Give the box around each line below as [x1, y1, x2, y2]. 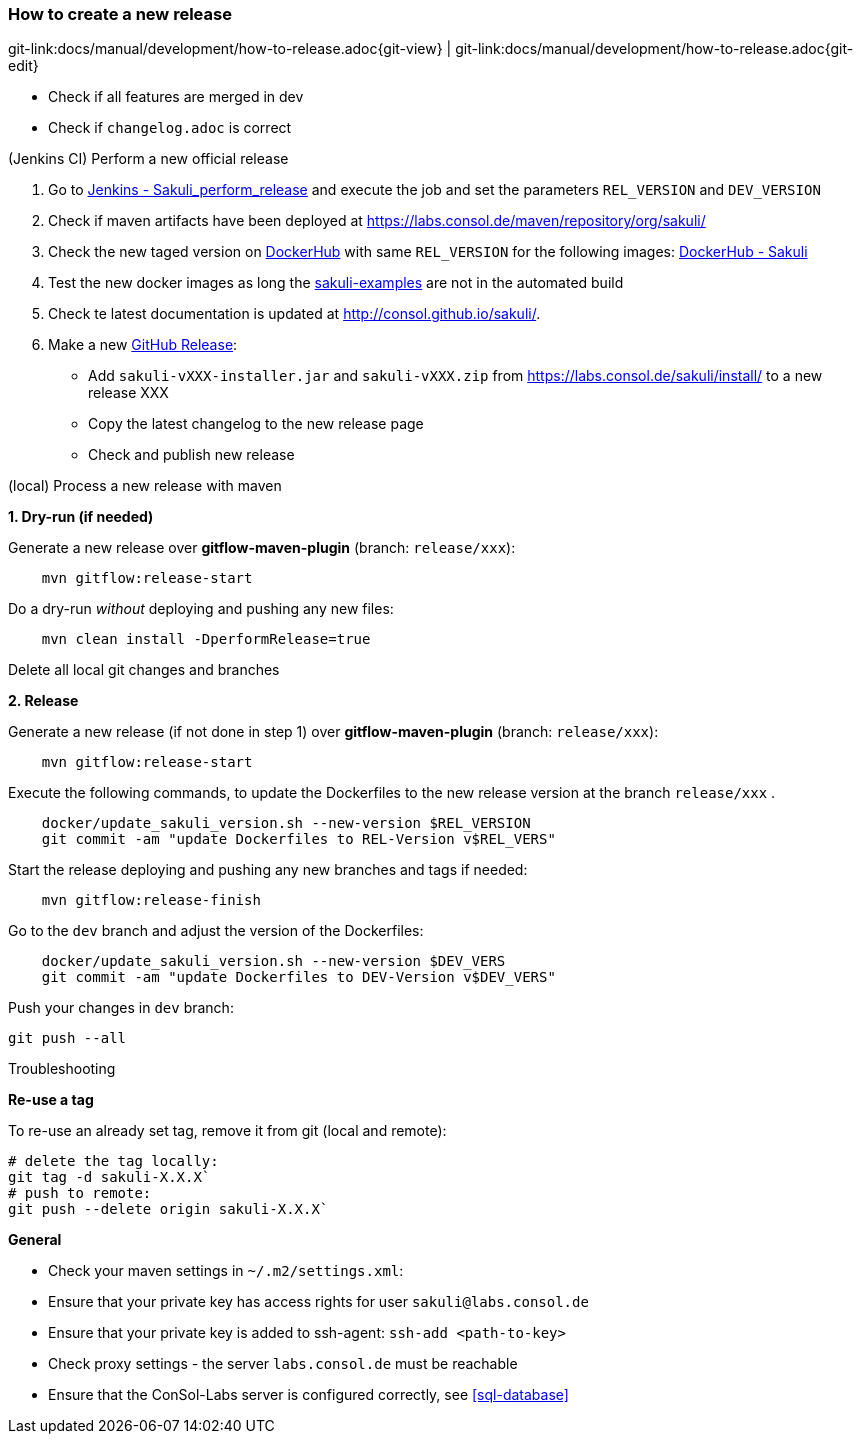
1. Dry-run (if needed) [8, 508, 154, 526]
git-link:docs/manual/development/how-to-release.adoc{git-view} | [8, 40, 452, 58]
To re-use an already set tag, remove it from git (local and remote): [8, 1122, 447, 1140]
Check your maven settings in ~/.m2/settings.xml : [48, 1262, 404, 1280]
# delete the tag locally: [8, 1153, 219, 1170]
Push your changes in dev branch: [8, 999, 234, 1017]
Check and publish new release [88, 446, 295, 464]
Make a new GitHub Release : [48, 336, 238, 354]
